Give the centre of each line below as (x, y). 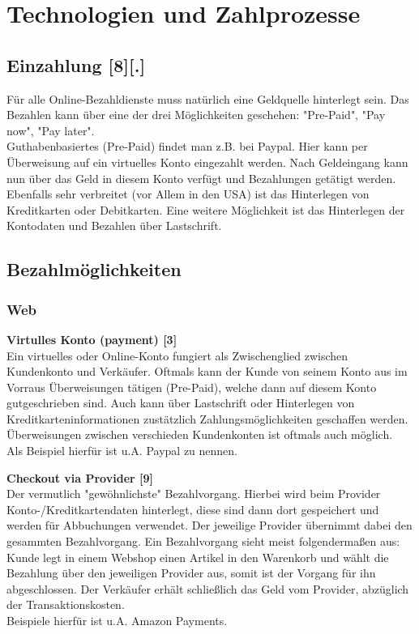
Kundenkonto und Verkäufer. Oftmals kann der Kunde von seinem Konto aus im (207, 371)
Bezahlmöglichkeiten (94, 269)
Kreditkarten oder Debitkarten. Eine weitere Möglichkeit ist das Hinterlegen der (206, 209)
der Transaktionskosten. (66, 604)
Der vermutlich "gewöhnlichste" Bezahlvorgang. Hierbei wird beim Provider (194, 494)
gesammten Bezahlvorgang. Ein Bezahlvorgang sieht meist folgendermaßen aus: (203, 541)
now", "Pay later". (51, 130)
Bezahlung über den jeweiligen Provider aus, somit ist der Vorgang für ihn (191, 573)
